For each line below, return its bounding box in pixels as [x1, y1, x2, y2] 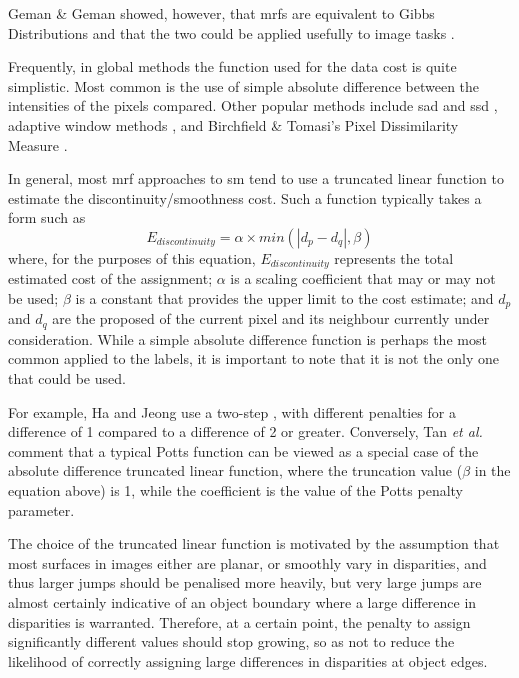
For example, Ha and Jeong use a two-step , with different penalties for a [8, 401, 456, 422]
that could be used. [8, 368, 126, 389]
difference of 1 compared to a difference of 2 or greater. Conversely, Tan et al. [8, 421, 483, 442]
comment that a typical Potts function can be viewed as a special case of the [8, 440, 479, 461]
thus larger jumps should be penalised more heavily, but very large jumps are [8, 572, 482, 593]
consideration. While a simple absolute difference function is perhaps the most [8, 328, 487, 349]
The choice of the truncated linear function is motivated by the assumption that [8, 533, 500, 554]
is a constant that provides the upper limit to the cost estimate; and [75, 287, 494, 308]
